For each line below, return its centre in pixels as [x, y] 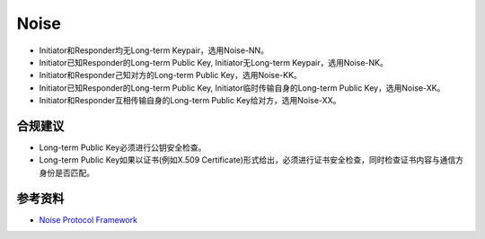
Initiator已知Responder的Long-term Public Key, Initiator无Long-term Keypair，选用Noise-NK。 [213, 62]
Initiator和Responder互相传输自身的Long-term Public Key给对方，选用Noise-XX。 [190, 101]
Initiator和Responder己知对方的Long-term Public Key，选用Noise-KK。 [171, 75]
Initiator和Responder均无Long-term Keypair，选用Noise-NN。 [154, 50]
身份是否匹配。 [66, 173]
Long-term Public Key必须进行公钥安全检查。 [123, 147]
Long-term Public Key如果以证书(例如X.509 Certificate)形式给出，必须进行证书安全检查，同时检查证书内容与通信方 [251, 160]
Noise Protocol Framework [88, 219]
